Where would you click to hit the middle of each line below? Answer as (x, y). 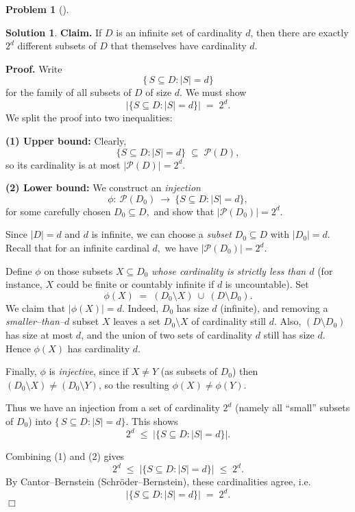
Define (19, 270)
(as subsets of (189, 371)
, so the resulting (134, 384)
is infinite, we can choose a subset (161, 234)
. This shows (152, 420)
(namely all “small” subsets (293, 407)
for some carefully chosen (58, 211)
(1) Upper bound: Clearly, (66, 141)
